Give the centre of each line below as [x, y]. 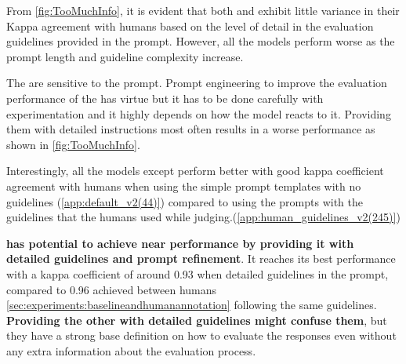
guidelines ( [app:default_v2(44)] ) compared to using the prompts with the [185, 201]
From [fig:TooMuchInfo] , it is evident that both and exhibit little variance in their [203, 10]
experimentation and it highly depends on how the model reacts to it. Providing [199, 113]
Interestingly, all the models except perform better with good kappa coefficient [195, 171]
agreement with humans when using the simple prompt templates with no [184, 186]
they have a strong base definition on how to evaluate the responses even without [201, 335]
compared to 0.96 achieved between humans [112, 289]
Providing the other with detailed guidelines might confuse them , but [197, 320]
